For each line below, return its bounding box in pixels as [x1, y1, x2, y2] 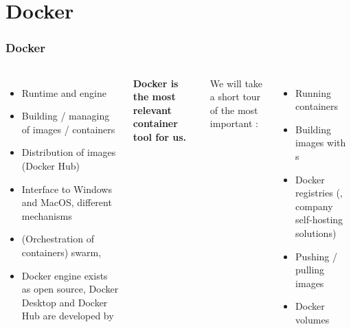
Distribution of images [21, 145, 116, 159]
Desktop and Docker [21, 295, 108, 309]
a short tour [210, 89, 261, 104]
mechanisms [21, 208, 72, 223]
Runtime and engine [21, 85, 106, 100]
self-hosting [295, 212, 343, 227]
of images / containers [21, 122, 115, 136]
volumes [295, 312, 330, 326]
